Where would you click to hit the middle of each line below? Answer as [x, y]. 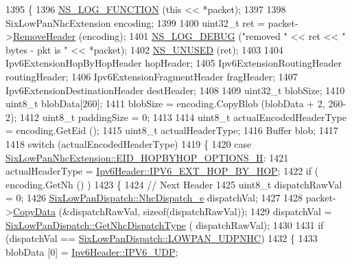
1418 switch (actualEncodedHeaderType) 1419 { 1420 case [129, 143]
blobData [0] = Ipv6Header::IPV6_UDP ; [92, 251]
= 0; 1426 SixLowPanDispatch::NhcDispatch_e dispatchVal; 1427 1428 [154, 198]
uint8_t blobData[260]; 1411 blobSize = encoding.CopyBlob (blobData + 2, [165, 103]
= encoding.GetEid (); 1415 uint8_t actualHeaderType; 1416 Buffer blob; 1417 [172, 130]
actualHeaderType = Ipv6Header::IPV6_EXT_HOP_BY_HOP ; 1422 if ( [162, 171]
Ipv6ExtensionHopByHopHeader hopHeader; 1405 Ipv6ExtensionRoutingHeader [174, 63]
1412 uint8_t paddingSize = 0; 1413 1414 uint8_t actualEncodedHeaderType [183, 117]
